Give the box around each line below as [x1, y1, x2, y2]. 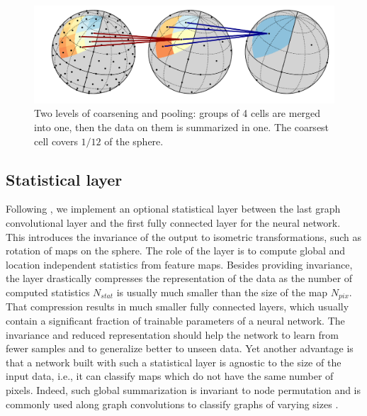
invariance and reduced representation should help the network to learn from [6, 327, 339, 342]
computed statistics [6, 285, 90, 300]
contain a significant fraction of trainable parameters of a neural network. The [6, 313, 345, 328]
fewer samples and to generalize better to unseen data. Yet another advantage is [6, 341, 354, 356]
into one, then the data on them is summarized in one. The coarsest [34, 120, 329, 135]
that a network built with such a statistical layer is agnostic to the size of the [6, 354, 341, 369]
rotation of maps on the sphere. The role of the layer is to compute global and [6, 243, 346, 258]
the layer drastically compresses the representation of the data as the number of [6, 271, 353, 286]
